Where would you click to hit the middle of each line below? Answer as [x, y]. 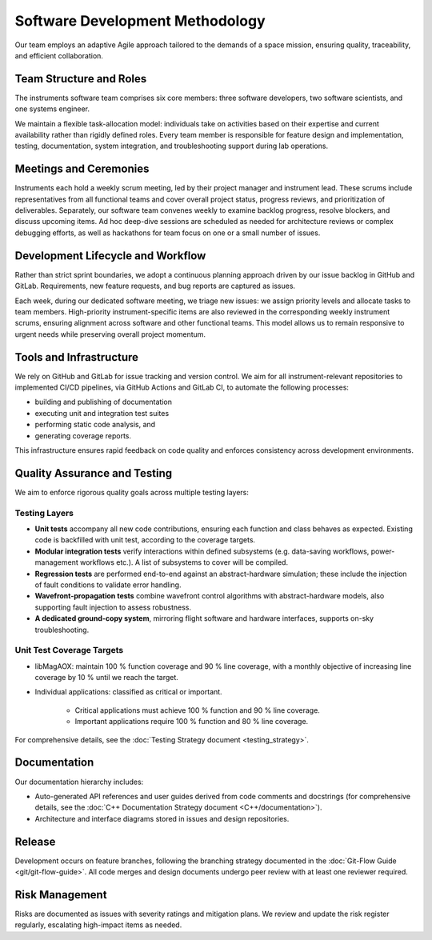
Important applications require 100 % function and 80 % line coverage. [192, 722]
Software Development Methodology [140, 21]
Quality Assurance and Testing [93, 473]
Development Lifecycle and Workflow [110, 256]
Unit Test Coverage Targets [69, 650]
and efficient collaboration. [59, 55]
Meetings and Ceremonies [82, 169]
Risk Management [61, 895]
